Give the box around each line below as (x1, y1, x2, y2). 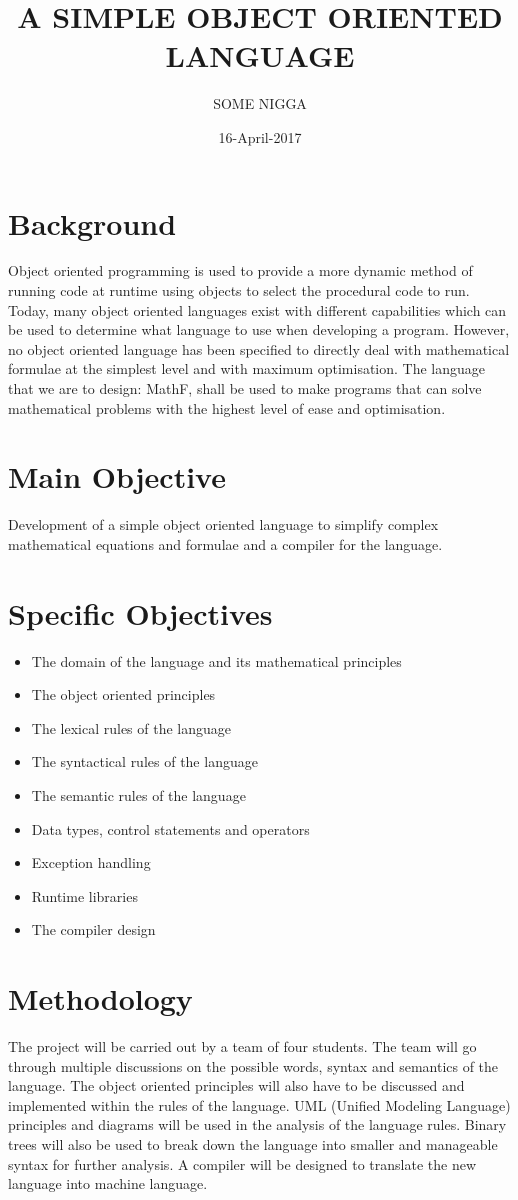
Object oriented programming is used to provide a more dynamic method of (8, 260, 473, 281)
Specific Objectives (8, 592, 273, 633)
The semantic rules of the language (31, 785, 246, 805)
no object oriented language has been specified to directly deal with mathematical (8, 338, 510, 359)
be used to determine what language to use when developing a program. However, (8, 319, 510, 340)
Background (8, 202, 177, 243)
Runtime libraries (31, 885, 138, 906)
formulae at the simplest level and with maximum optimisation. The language (8, 358, 486, 379)
